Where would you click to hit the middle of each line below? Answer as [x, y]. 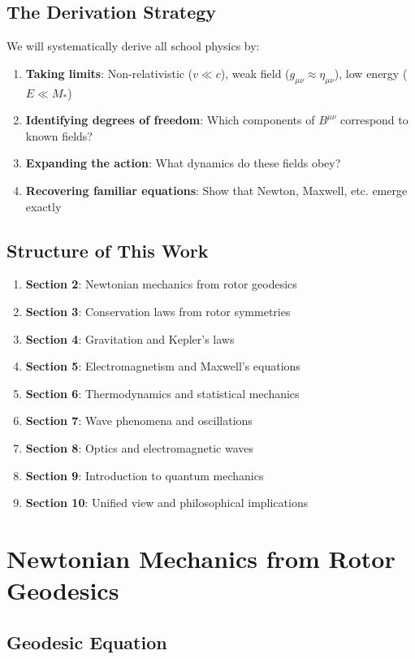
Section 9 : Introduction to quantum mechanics [145, 475]
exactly [43, 206]
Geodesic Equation [87, 642]
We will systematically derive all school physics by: [133, 46]
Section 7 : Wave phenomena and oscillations [139, 421]
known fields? [59, 135]
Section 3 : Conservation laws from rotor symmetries [158, 311]
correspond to [374, 120]
